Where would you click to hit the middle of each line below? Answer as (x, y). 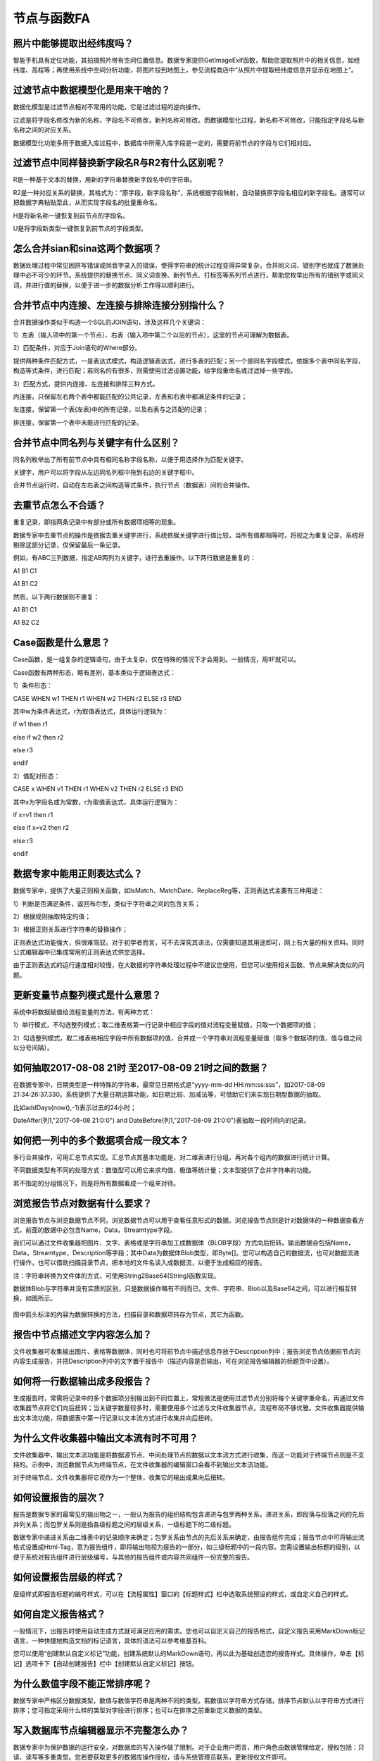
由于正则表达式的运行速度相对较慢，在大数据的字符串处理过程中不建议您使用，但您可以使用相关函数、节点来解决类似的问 (189, 965)
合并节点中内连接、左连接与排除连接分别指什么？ (119, 305)
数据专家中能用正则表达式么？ (78, 874)
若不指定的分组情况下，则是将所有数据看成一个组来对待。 (96, 1183)
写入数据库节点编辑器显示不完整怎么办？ (101, 1730)
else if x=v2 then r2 (41, 828)
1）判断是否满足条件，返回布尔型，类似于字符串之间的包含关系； (107, 903)
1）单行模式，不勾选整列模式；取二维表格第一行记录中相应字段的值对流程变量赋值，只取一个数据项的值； (165, 1025)
